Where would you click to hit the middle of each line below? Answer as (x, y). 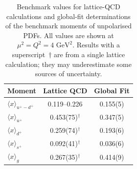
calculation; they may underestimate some (68, 64)
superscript (29, 54)
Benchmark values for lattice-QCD (68, 6)
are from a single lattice (90, 54)
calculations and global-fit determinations (68, 16)
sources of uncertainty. (68, 74)
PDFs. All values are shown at (68, 35)
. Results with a (96, 45)
